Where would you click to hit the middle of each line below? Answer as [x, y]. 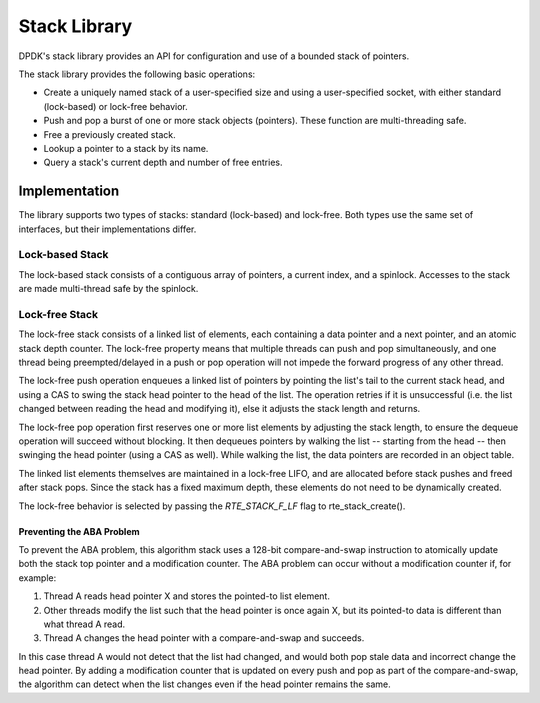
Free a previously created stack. [109, 134]
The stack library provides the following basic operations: [137, 74]
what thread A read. [84, 624]
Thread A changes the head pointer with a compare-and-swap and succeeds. [204, 638]
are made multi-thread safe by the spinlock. [108, 289]
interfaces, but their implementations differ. [107, 229]
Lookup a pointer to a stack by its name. [126, 148]
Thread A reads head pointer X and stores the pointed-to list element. [186, 596]
